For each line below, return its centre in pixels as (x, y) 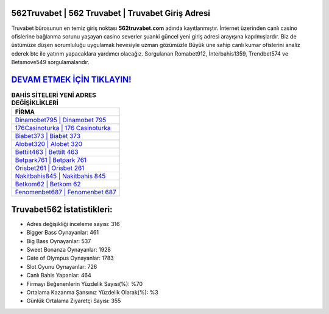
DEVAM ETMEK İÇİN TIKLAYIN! (71, 79)
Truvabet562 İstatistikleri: (62, 209)
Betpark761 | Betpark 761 (51, 160)
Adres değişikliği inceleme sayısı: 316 (73, 224)
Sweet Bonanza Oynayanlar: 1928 (69, 250)
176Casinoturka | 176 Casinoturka (63, 128)
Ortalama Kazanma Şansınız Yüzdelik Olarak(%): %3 (92, 292)
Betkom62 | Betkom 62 (48, 184)
